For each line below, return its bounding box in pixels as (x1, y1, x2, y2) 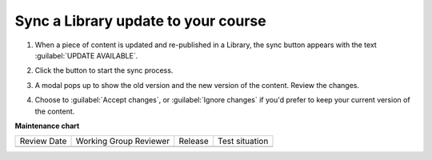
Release (178, 136, 210, 147)
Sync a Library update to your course (14, 12, 267, 30)
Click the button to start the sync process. (34, 66, 174, 75)
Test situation (217, 136, 269, 147)
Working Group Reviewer (75, 136, 170, 147)
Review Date (19, 136, 67, 147)
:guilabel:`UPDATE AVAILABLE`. (34, 50, 138, 60)
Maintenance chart (14, 121, 80, 130)
